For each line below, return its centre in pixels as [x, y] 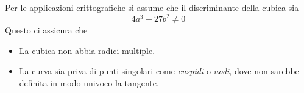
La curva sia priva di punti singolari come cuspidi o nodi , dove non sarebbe [159, 71]
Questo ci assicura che [46, 30]
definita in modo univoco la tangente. [89, 82]
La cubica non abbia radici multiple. [87, 50]
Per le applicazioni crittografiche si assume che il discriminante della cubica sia [152, 7]
